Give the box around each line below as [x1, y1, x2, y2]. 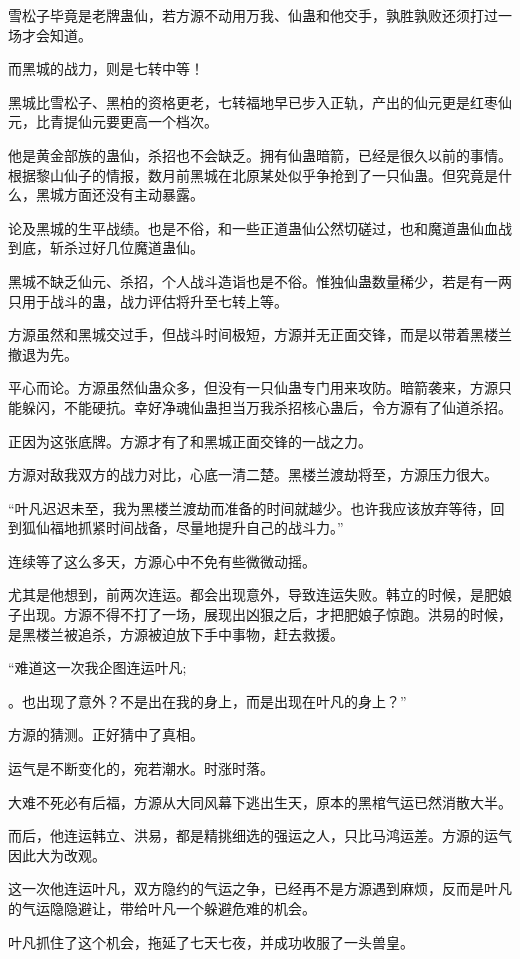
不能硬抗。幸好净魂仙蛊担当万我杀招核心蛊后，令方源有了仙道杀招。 [63, 396, 512, 417]
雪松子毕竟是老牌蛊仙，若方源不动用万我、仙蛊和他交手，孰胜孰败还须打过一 [8, 5, 512, 25]
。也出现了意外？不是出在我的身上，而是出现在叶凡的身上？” [8, 690, 407, 711]
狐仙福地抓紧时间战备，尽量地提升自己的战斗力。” [21, 517, 344, 538]
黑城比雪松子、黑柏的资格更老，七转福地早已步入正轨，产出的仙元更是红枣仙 [8, 91, 512, 112]
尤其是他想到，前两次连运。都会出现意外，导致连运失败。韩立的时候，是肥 [8, 584, 498, 605]
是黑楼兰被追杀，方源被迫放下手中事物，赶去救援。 [8, 623, 344, 644]
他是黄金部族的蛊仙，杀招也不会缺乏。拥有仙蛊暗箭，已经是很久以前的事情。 [8, 144, 512, 165]
